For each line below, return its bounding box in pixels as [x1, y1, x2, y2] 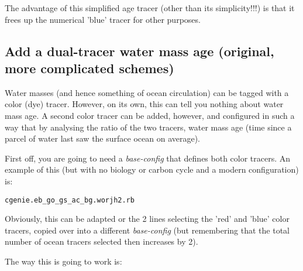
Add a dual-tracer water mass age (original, [5, 42, 274, 60]
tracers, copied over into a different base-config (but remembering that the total [5, 224, 290, 236]
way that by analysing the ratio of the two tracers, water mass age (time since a [5, 121, 292, 133]
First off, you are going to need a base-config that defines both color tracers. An [5, 152, 291, 164]
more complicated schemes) [5, 59, 174, 77]
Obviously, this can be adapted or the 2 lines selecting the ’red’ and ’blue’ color [5, 212, 290, 225]
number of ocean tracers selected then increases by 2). [5, 235, 198, 248]
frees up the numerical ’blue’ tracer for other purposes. [5, 13, 201, 25]
